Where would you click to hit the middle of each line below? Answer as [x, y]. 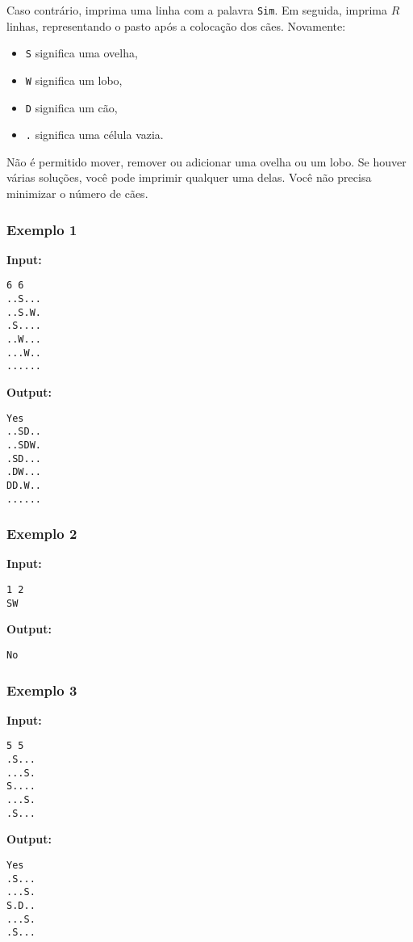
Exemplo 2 [42, 534]
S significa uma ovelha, [81, 53]
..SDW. [24, 445]
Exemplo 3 [42, 690]
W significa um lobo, [74, 80]
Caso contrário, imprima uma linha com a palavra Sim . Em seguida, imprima [197, 10]
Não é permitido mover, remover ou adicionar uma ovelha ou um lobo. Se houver [206, 161]
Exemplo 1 [42, 229]
